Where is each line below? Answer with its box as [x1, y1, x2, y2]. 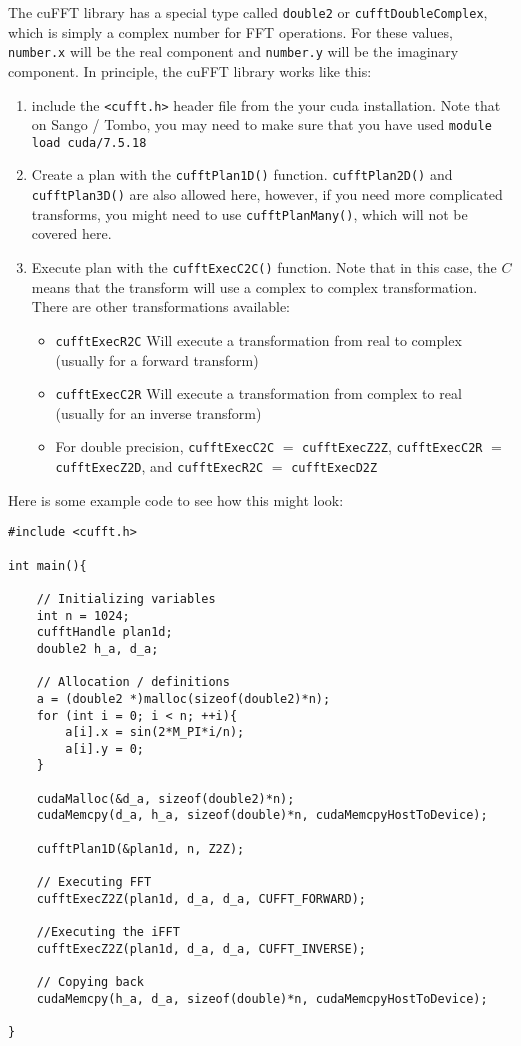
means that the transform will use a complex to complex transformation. [31, 276, 478, 297]
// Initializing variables [36, 591, 216, 606]
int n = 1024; [36, 608, 130, 623]
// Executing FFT [36, 875, 152, 890]
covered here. [31, 223, 112, 244]
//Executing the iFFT [36, 925, 180, 940]
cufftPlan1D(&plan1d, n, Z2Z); [36, 841, 245, 856]
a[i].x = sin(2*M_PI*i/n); [65, 725, 245, 740]
